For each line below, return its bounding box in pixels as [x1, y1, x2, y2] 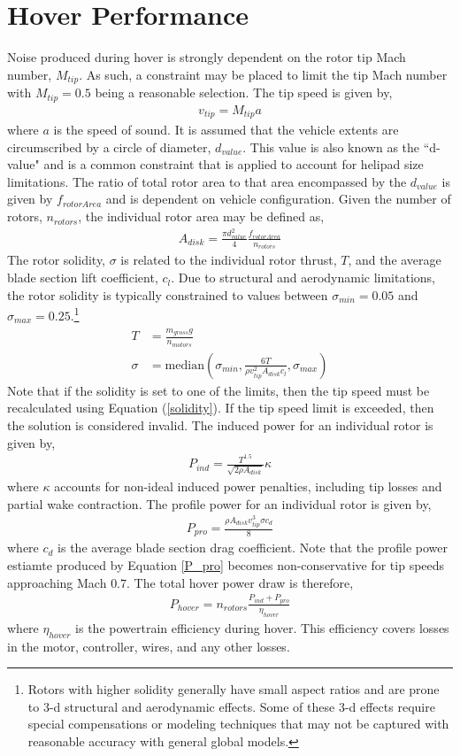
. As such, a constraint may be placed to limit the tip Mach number [79, 65, 448, 83]
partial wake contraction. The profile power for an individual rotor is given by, [7, 494, 432, 513]
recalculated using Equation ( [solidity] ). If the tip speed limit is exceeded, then [7, 398, 434, 417]
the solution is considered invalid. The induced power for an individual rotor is [7, 415, 433, 434]
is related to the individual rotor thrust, [120, 251, 337, 269]
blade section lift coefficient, [7, 268, 158, 287]
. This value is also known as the [242, 137, 420, 156]
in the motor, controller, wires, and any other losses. [7, 636, 290, 655]
